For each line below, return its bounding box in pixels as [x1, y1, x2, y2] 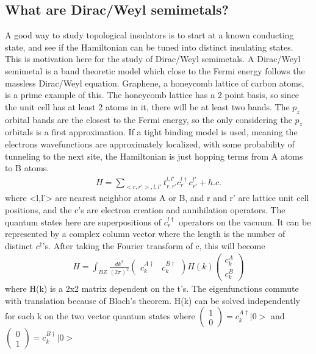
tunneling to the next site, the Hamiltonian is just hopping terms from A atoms [5, 149, 303, 162]
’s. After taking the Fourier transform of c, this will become [42, 239, 265, 252]
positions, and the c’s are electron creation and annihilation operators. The [5, 203, 285, 216]
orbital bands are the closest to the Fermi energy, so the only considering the [5, 113, 292, 126]
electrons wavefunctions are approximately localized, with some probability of [5, 137, 295, 150]
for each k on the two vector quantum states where [5, 310, 195, 322]
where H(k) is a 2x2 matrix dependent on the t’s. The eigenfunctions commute [5, 281, 299, 294]
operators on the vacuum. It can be [178, 215, 311, 228]
